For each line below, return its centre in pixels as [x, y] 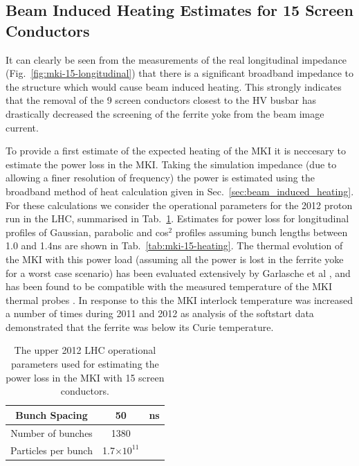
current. [22, 127]
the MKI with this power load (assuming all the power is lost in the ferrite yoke [175, 259]
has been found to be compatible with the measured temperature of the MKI [169, 286]
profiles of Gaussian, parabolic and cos [87, 232]
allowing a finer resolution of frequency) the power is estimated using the [160, 178]
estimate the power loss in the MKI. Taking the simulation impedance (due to [171, 164]
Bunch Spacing [52, 414]
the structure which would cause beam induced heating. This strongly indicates [174, 86]
